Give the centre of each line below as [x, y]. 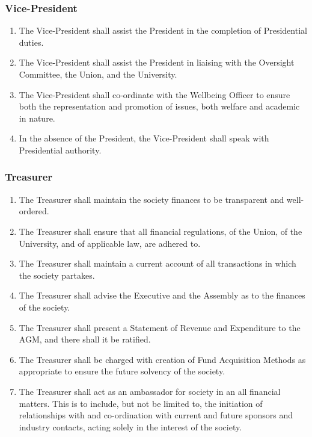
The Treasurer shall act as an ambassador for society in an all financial [150, 391]
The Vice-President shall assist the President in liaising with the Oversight [157, 62]
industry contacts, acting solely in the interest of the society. [130, 426]
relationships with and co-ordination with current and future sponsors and [156, 415]
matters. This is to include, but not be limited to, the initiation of [141, 403]
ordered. [34, 211]
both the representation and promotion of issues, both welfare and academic [159, 106]
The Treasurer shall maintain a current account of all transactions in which [158, 263]
